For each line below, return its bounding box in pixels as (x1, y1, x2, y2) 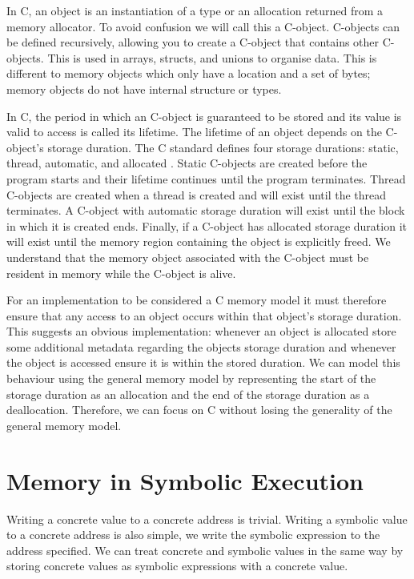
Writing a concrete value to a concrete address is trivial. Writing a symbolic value (6, 510, 408, 527)
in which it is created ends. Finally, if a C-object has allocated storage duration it (6, 217, 407, 234)
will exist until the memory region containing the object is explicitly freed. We (6, 233, 391, 250)
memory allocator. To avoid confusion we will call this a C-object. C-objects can (6, 18, 400, 34)
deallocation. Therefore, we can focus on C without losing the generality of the (6, 401, 392, 418)
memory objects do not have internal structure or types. (6, 80, 282, 97)
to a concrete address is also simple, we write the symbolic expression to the (6, 526, 380, 543)
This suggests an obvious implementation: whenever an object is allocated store (6, 323, 396, 340)
